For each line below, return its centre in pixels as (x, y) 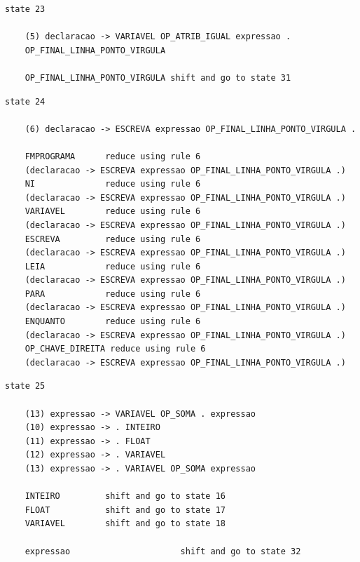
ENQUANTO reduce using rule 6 (113, 322)
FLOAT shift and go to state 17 (125, 510)
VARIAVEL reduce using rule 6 (113, 212)
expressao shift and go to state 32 (163, 551)
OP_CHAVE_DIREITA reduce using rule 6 (115, 349)
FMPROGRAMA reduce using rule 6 (113, 156)
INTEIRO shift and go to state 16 (125, 496)
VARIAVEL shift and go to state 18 (125, 524)
